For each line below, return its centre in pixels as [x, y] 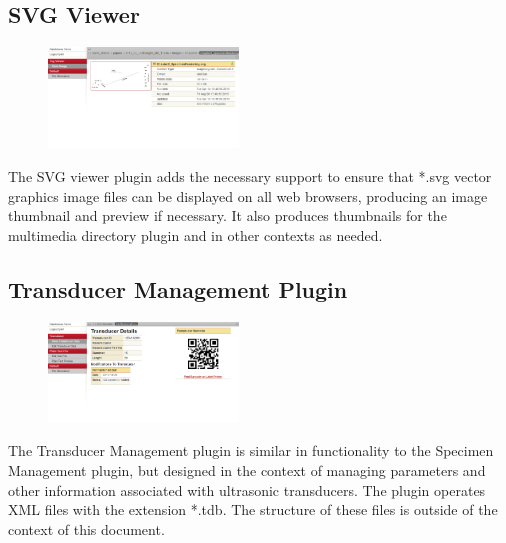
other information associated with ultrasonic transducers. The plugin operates [247, 489]
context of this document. [86, 528]
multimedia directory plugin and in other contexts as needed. [195, 234]
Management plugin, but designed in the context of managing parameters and [247, 469]
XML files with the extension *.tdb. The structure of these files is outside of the [253, 509]
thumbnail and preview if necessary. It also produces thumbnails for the [227, 215]
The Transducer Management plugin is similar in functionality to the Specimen [251, 450]
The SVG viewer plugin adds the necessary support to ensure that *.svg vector [250, 175]
